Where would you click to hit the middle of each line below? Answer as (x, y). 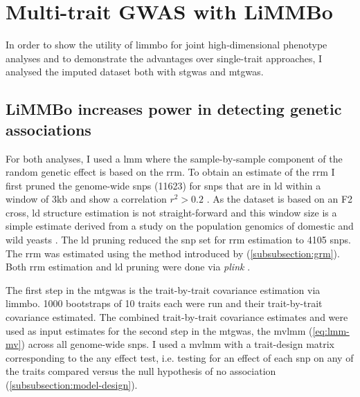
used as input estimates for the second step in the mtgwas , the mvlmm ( (159, 330)
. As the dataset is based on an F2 (280, 199)
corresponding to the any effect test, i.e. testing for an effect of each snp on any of (180, 357)
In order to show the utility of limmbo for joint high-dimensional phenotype (166, 45)
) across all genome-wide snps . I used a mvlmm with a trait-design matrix (178, 344)
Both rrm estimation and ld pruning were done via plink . (128, 267)
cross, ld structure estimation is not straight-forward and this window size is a (171, 212)
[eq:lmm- (331, 330)
